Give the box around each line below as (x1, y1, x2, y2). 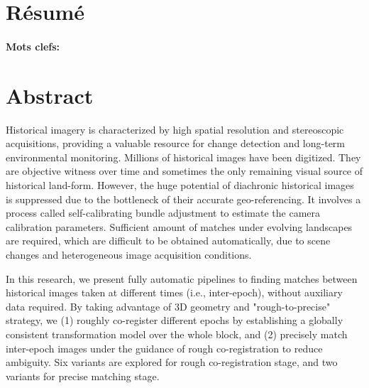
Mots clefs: (6, 38, 60, 53)
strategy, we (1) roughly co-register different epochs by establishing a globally (6, 313, 343, 328)
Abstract (6, 80, 94, 109)
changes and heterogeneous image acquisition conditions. (6, 247, 252, 262)
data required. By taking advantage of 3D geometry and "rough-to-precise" (6, 298, 331, 313)
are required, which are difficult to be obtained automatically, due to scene (6, 233, 331, 248)
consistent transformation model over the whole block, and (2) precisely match (6, 327, 348, 341)
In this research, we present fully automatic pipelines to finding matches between (6, 271, 358, 286)
